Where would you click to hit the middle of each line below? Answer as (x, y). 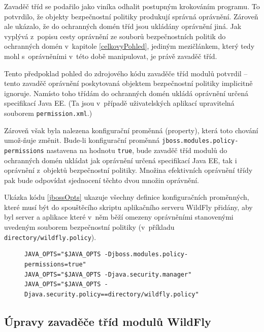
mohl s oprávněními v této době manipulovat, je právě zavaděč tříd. (111, 56)
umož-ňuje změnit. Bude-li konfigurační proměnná (82, 140)
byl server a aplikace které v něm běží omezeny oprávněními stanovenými (119, 217)
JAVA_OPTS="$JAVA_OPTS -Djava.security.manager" (108, 274)
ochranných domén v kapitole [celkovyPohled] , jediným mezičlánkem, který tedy (129, 46)
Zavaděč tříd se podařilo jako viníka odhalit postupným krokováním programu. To (132, 6)
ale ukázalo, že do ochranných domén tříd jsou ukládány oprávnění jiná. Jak (123, 26)
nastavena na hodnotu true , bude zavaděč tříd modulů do (137, 150)
